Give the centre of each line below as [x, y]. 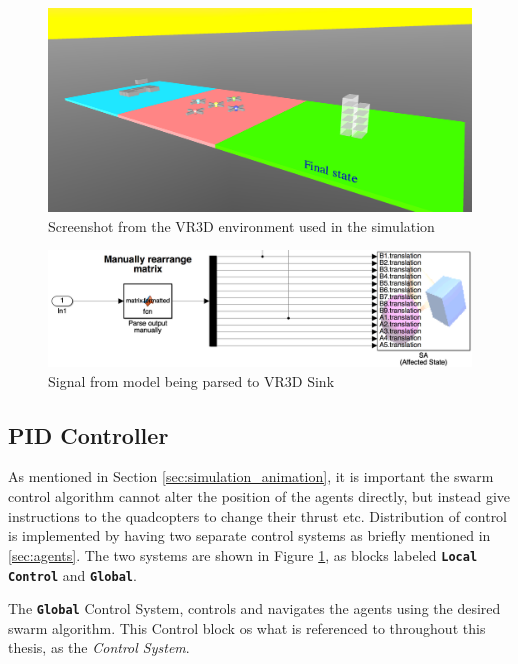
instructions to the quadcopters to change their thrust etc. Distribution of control [258, 515]
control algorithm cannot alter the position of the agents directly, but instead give [259, 496]
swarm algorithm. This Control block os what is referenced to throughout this [247, 627]
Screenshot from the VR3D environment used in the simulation [241, 225]
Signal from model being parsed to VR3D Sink [191, 380]
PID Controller [88, 434]
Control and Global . [72, 574]
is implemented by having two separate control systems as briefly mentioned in [249, 535]
